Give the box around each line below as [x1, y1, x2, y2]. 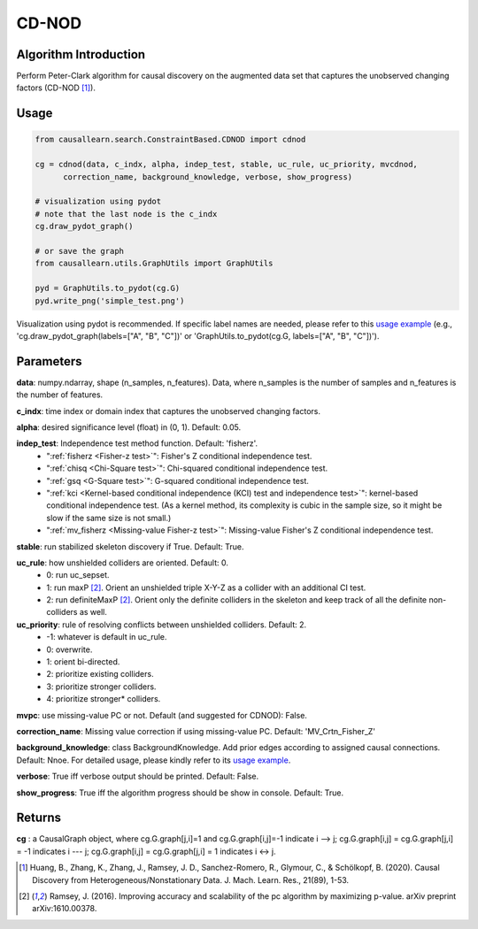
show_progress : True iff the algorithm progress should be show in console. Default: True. [16, 787, 344, 798]
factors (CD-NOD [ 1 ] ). [16, 82, 96, 93]
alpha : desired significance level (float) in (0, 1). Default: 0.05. [16, 421, 242, 433]
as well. [79, 607, 108, 618]
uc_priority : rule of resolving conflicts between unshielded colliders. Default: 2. [16, 619, 307, 630]
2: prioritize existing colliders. [46, 669, 154, 679]
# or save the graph [35, 246, 124, 256]
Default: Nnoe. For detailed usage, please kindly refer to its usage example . [16, 755, 291, 765]
